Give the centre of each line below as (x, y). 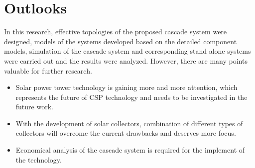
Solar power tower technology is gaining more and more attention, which (127, 87)
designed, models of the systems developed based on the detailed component (121, 41)
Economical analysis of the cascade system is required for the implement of (130, 150)
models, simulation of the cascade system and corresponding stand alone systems (127, 51)
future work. (34, 107)
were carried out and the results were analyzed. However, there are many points (126, 60)
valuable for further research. (48, 70)
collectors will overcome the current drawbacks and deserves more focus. (126, 133)
